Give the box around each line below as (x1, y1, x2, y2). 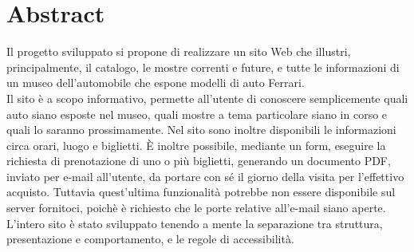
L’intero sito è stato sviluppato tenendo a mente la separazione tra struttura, (6, 215, 383, 231)
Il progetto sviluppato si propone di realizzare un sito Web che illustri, (6, 43, 351, 60)
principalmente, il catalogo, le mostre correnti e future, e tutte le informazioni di (6, 58, 400, 75)
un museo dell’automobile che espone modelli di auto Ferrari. (6, 74, 305, 91)
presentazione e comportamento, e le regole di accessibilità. (6, 230, 294, 247)
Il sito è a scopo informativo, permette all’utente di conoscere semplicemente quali (6, 89, 408, 106)
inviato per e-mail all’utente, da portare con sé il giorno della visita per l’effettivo (6, 167, 404, 184)
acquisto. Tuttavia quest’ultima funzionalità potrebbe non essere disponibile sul (6, 183, 396, 200)
